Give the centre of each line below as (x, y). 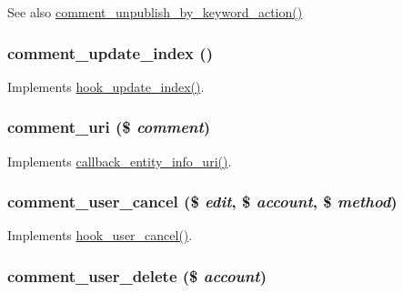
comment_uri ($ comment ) (109, 127)
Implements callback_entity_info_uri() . (120, 161)
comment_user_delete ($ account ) (137, 275)
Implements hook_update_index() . (106, 86)
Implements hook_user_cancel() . (100, 235)
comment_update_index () (110, 52)
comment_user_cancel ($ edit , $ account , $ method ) (202, 202)
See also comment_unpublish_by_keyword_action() (155, 12)
